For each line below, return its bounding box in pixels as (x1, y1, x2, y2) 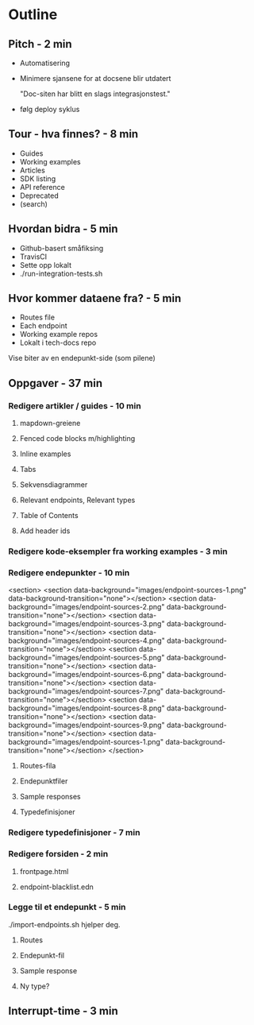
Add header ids (19, 526, 71, 536)
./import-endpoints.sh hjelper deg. (8, 919, 121, 929)
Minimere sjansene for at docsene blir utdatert (19, 74, 171, 83)
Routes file (19, 312, 56, 323)
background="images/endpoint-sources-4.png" (8, 636, 165, 645)
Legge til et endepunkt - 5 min (8, 902, 126, 913)
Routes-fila (19, 761, 56, 771)
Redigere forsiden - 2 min (8, 849, 109, 860)
